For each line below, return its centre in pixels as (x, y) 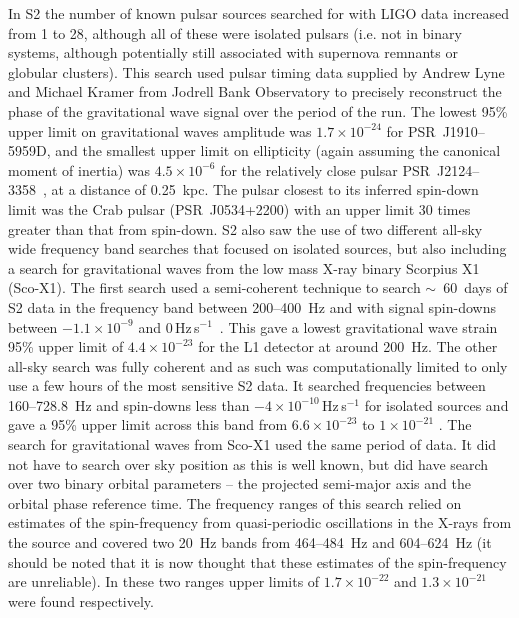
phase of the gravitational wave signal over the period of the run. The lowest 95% (258, 110)
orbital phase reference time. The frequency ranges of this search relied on (235, 502)
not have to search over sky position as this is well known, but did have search (248, 463)
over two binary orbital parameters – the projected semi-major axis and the (239, 483)
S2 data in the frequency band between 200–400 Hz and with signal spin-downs (252, 306)
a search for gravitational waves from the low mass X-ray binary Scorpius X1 (244, 267)
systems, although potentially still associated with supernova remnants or (233, 52)
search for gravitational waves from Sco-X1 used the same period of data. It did (252, 444)
